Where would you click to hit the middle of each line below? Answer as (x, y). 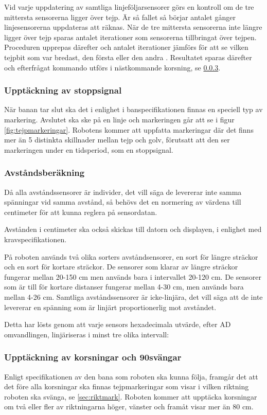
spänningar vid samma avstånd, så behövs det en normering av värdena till (123, 202)
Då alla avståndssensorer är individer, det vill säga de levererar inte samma (123, 192)
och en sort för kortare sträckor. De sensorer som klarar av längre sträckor (121, 267)
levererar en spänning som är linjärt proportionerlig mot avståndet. (110, 307)
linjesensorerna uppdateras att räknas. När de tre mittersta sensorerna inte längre (133, 27)
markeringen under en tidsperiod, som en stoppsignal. (89, 149)
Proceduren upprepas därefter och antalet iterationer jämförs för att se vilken (126, 47)
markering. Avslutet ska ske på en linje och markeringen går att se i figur (119, 119)
